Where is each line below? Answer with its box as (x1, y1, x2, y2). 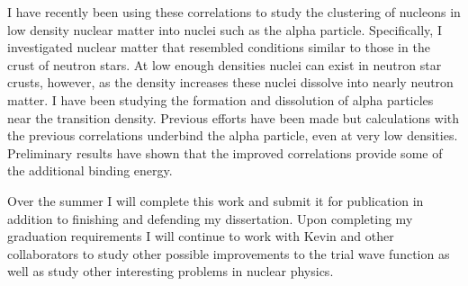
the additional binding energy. (7, 161, 173, 180)
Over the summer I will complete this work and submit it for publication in (7, 191, 424, 210)
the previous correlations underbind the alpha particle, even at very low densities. (7, 126, 458, 145)
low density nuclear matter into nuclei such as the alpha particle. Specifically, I (7, 20, 442, 39)
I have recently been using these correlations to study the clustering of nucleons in (7, 3, 461, 21)
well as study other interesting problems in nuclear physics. (7, 262, 334, 281)
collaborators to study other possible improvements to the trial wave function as (7, 244, 450, 263)
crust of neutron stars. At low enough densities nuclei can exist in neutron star (7, 55, 442, 74)
